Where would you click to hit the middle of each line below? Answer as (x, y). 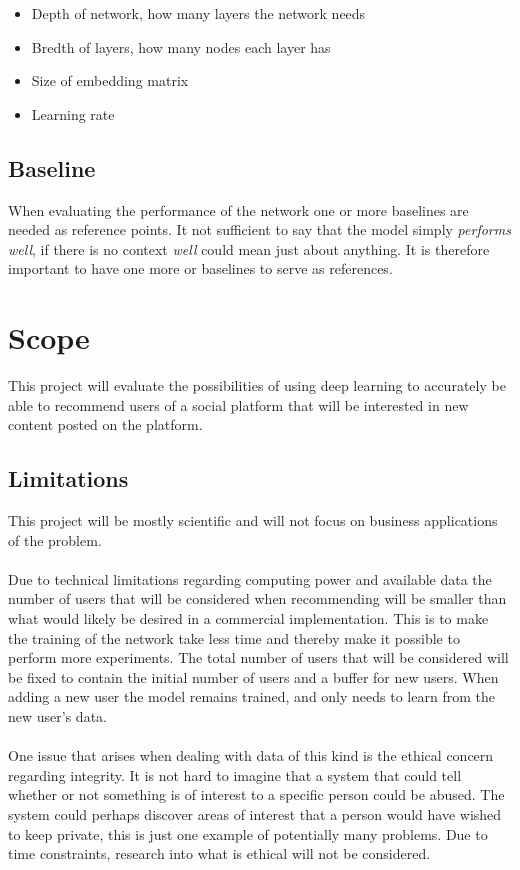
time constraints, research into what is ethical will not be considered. (219, 853)
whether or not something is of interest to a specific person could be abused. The (256, 794)
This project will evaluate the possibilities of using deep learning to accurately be (257, 385)
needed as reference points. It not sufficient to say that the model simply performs (259, 229)
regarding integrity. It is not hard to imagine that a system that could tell (235, 774)
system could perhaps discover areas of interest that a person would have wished (255, 813)
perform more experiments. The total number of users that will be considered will (258, 657)
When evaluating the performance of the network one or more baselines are (238, 209)
